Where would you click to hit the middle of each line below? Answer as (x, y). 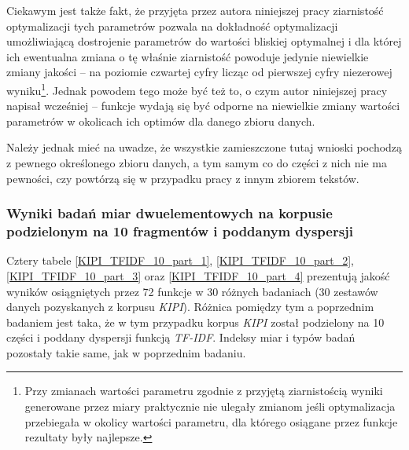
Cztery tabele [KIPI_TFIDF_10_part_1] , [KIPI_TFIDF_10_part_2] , (180, 260)
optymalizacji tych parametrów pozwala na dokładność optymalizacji (172, 26)
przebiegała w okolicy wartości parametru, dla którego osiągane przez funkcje (211, 421)
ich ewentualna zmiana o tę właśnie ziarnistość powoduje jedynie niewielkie (188, 56)
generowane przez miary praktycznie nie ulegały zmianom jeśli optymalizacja (210, 406)
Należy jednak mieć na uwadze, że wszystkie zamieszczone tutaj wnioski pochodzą (204, 147)
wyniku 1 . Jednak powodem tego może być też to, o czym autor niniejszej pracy (197, 89)
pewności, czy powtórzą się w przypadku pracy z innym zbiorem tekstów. (183, 178)
